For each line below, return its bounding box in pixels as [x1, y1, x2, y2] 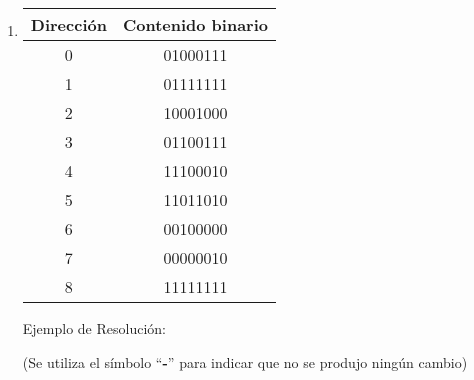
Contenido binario [122, 13, 268, 36]
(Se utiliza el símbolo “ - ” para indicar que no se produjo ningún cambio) [22, 351, 468, 372]
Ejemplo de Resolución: [22, 318, 166, 338]
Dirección [30, 13, 107, 36]
